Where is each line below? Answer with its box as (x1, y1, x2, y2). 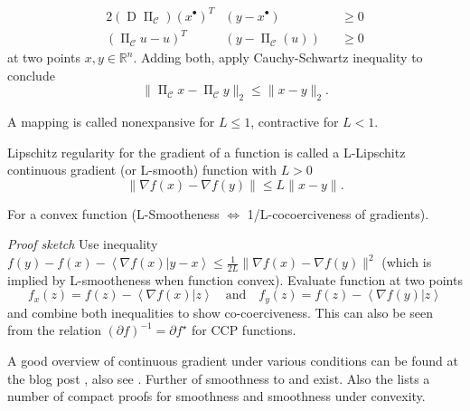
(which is (381, 253, 432, 272)
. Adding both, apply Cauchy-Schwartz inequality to (133, 48, 423, 67)
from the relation (7, 320, 101, 339)
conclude (7, 65, 55, 84)
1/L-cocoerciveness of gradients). (247, 204, 429, 223)
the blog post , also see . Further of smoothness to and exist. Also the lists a (7, 368, 430, 387)
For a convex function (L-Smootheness (7, 204, 220, 223)
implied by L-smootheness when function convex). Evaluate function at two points (7, 270, 463, 289)
